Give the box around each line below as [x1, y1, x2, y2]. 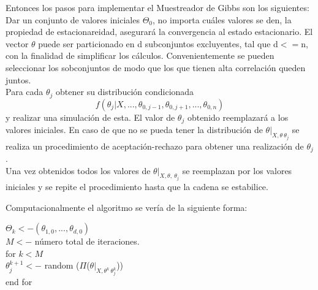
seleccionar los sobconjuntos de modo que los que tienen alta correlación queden [6, 61, 306, 74]
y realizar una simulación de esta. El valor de [6, 110, 175, 123]
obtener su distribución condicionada [56, 85, 194, 98]
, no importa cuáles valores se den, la [153, 13, 292, 26]
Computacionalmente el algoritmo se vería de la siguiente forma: [6, 200, 248, 213]
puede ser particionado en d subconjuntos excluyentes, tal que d [38, 37, 278, 50]
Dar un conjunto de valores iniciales [6, 13, 140, 26]
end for [6, 275, 32, 288]
